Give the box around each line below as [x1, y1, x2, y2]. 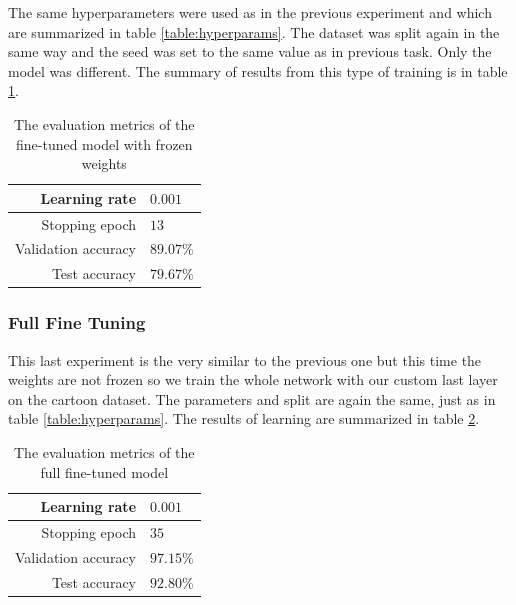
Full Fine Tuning [8, 310, 146, 335]
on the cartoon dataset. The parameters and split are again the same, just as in [8, 388, 496, 409]
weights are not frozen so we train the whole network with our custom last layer [8, 369, 498, 390]
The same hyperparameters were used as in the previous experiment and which [8, 2, 492, 22]
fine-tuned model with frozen [15, 133, 193, 154]
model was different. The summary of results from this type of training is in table [8, 60, 508, 81]
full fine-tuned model [40, 461, 169, 482]
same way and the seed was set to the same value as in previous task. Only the [8, 41, 492, 62]
